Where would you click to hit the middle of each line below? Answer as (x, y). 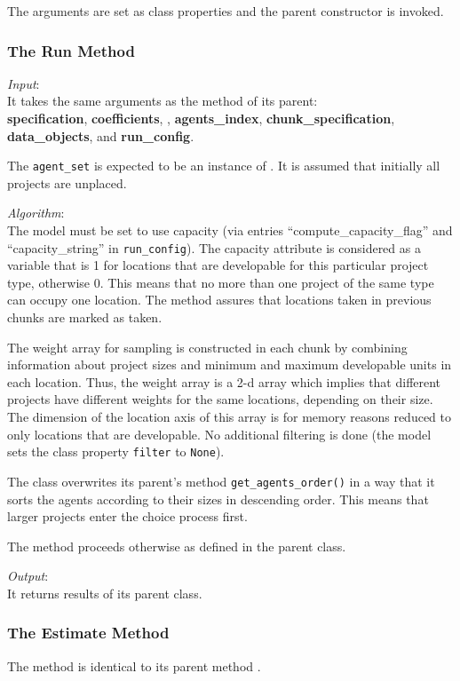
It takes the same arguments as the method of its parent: (163, 101)
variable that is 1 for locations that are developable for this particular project (218, 265)
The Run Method (71, 50)
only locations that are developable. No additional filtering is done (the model (219, 434)
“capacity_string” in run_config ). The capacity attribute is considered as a (214, 247)
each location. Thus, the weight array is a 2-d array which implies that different (224, 381)
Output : (28, 576)
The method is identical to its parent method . (134, 665)
